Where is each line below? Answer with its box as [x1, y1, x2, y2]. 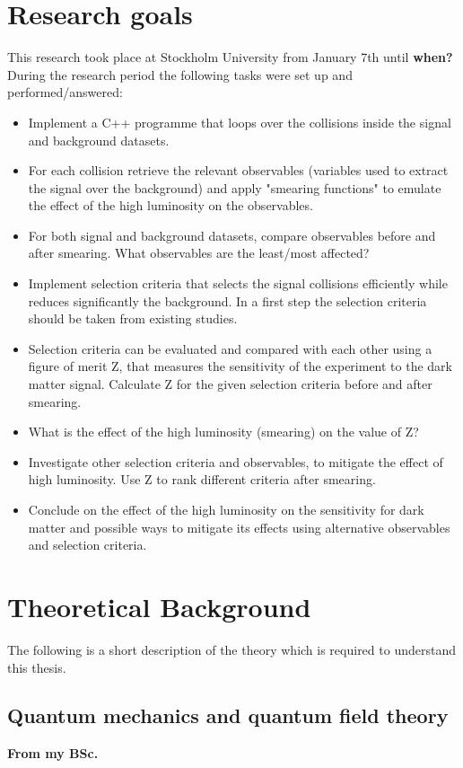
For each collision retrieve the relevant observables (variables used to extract [28, 161, 449, 180]
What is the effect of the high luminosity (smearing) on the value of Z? [28, 422, 419, 441]
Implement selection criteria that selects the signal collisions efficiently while [28, 274, 448, 293]
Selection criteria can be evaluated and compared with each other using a [28, 339, 432, 358]
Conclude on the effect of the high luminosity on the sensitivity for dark [28, 500, 424, 518]
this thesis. [7, 658, 66, 676]
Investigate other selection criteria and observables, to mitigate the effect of [28, 452, 443, 471]
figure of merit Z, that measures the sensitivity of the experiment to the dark [28, 357, 453, 375]
